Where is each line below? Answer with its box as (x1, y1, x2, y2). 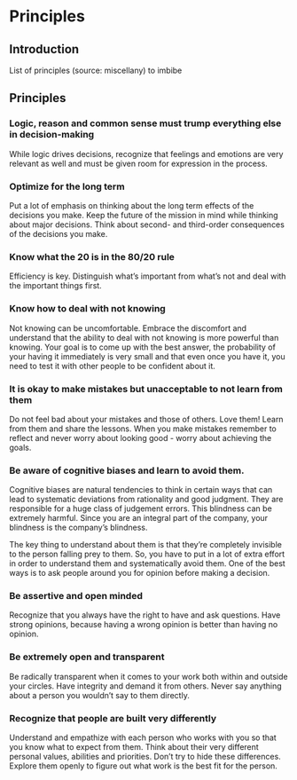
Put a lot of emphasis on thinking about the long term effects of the (9, 200, 254, 210)
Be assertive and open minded (9, 590, 144, 603)
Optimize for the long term (9, 180, 126, 193)
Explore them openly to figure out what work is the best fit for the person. (9, 760, 277, 771)
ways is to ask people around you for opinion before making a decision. (9, 568, 270, 579)
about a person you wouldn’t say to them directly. (9, 689, 191, 700)
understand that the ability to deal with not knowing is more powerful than (9, 332, 279, 343)
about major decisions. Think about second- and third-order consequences (9, 219, 285, 230)
